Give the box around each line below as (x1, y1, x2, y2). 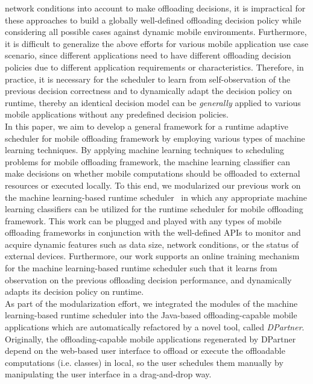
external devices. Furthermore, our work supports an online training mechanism (5, 250, 300, 262)
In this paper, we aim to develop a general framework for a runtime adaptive (5, 119, 289, 132)
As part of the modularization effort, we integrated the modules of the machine (5, 297, 298, 309)
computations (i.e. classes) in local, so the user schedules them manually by (5, 356, 283, 368)
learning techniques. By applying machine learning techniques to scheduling (5, 143, 284, 156)
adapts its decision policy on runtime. (5, 285, 144, 298)
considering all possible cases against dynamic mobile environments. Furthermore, (5, 25, 307, 38)
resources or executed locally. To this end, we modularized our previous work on (5, 178, 301, 191)
